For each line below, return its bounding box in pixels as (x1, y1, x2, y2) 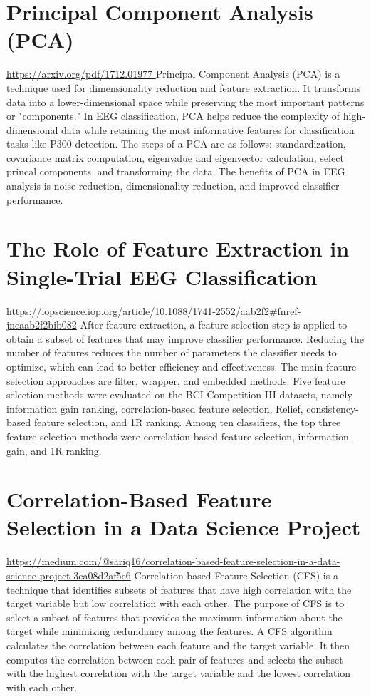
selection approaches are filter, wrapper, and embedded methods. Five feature (6, 373, 345, 388)
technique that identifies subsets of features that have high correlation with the (6, 582, 352, 597)
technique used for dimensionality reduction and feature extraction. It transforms (6, 80, 361, 95)
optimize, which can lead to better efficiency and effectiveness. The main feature (6, 358, 357, 373)
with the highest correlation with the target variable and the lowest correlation (6, 666, 350, 681)
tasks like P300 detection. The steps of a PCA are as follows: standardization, (6, 136, 346, 151)
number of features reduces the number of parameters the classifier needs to (6, 345, 337, 360)
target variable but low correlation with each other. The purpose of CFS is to (6, 596, 345, 611)
